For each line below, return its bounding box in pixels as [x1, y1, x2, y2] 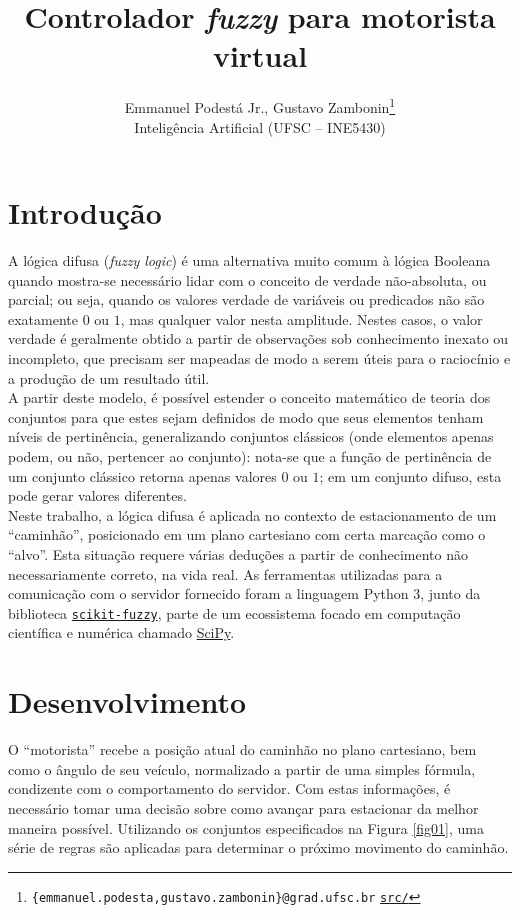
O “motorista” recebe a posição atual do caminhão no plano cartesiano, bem [8, 739, 477, 760]
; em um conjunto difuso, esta [319, 465, 502, 486]
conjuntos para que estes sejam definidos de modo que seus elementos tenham [8, 406, 484, 427]
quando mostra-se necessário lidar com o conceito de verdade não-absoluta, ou [8, 269, 487, 290]
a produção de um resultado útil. [8, 367, 210, 388]
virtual [212, 35, 308, 76]
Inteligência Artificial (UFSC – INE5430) [134, 116, 386, 137]
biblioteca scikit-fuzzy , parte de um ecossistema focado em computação [8, 602, 461, 623]
